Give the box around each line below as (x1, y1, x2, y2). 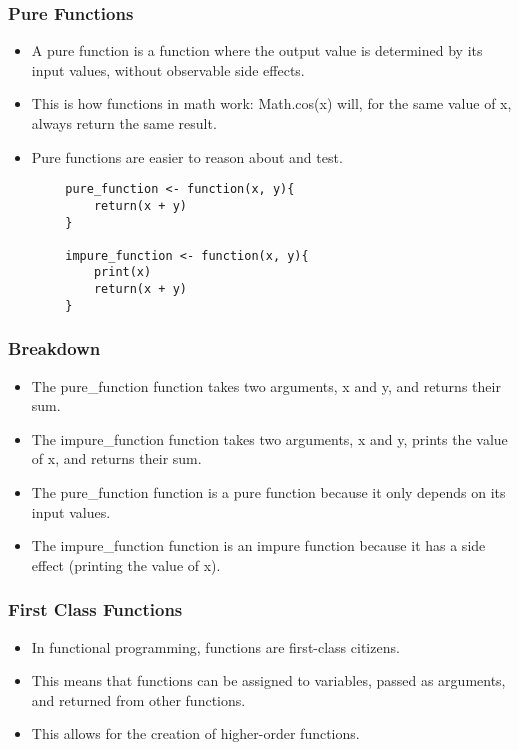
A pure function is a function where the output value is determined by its (31, 40, 483, 61)
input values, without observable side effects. (31, 59, 305, 80)
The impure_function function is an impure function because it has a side (31, 535, 486, 556)
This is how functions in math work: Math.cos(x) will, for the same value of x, (31, 93, 512, 114)
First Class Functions (8, 597, 183, 622)
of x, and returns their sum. (31, 448, 202, 469)
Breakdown (8, 336, 101, 361)
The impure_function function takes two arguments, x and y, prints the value (31, 428, 508, 449)
